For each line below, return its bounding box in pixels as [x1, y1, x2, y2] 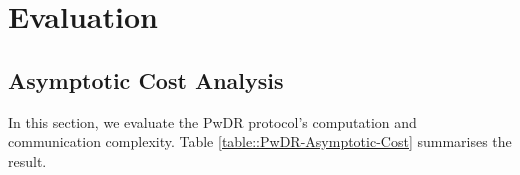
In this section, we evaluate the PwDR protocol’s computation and [8, 111, 417, 132]
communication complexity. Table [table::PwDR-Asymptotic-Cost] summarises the [8, 131, 512, 152]
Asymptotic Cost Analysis [8, 64, 284, 95]
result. [8, 150, 47, 171]
